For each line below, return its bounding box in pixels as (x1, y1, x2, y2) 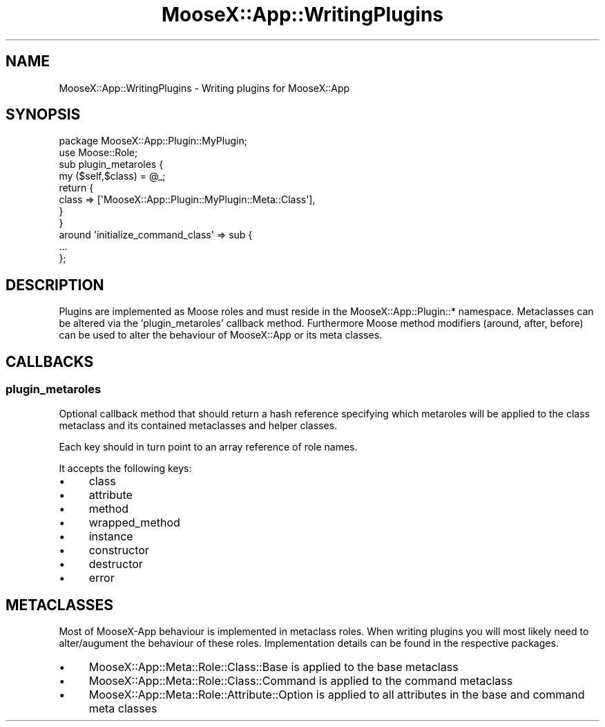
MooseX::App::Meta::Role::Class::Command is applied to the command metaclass (88, 674, 513, 688)
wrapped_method (88, 515, 180, 529)
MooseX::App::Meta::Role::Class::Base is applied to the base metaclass (88, 660, 459, 674)
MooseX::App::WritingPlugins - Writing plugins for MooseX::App (59, 82, 350, 94)
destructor (88, 556, 143, 571)
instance (88, 529, 133, 543)
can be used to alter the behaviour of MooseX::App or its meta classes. (59, 329, 383, 341)
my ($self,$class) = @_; (59, 170, 166, 182)
